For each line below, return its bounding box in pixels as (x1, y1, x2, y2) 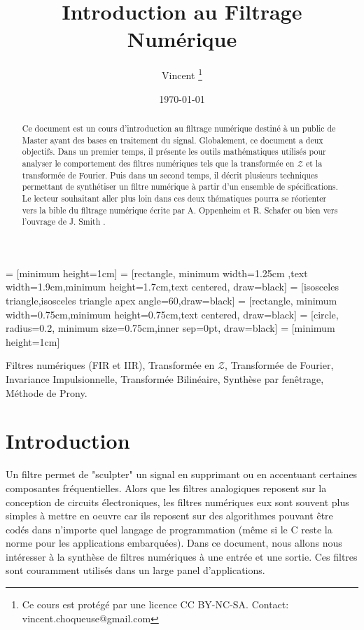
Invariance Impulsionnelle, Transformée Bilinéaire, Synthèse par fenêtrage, (6, 372, 324, 386)
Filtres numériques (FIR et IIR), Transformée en (6, 358, 215, 372)
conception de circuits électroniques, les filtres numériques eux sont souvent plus (6, 494, 349, 509)
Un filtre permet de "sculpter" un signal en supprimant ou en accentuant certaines (6, 467, 358, 482)
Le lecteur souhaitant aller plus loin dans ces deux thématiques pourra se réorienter (22, 192, 327, 204)
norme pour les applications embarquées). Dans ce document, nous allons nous (6, 535, 342, 550)
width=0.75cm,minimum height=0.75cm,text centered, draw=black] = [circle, (6, 307, 339, 321)
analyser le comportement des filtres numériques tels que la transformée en (22, 157, 295, 169)
